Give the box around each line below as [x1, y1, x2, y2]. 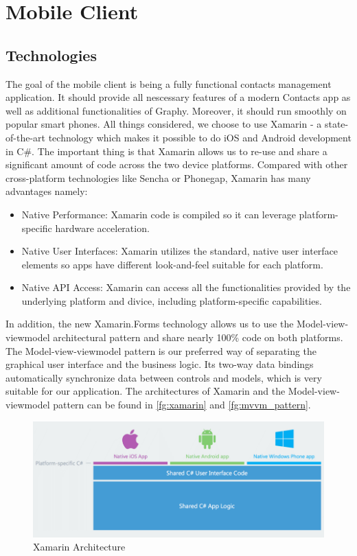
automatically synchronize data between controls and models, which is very [5, 370, 322, 384]
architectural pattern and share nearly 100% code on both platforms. [53, 330, 343, 345]
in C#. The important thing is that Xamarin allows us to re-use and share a [5, 143, 327, 158]
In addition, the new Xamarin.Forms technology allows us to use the [5, 316, 294, 331]
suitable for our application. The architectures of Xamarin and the [5, 384, 286, 398]
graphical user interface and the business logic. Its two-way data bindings [5, 357, 314, 371]
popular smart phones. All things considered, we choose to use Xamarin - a [5, 117, 322, 131]
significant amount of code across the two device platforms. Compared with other [5, 157, 348, 172]
